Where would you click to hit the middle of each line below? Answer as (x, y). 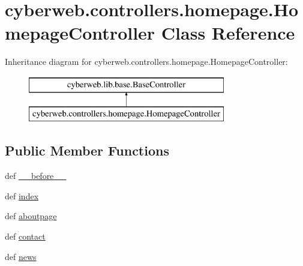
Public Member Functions (87, 150)
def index (22, 195)
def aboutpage (31, 216)
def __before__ (36, 176)
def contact (25, 236)
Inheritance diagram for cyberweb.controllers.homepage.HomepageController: (146, 62)
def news (21, 256)
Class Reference (228, 33)
